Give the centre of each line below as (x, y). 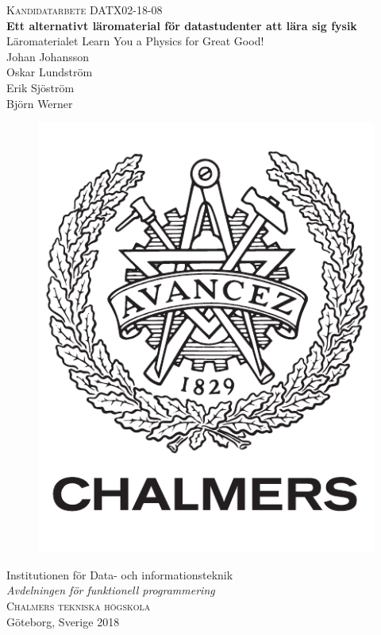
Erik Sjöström (40, 87)
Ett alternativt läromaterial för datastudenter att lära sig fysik (182, 25)
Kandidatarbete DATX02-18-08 (85, 10)
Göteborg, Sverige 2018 (63, 621)
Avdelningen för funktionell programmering (111, 590)
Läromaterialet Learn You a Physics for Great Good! (135, 41)
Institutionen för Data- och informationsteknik (120, 574)
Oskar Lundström (50, 72)
